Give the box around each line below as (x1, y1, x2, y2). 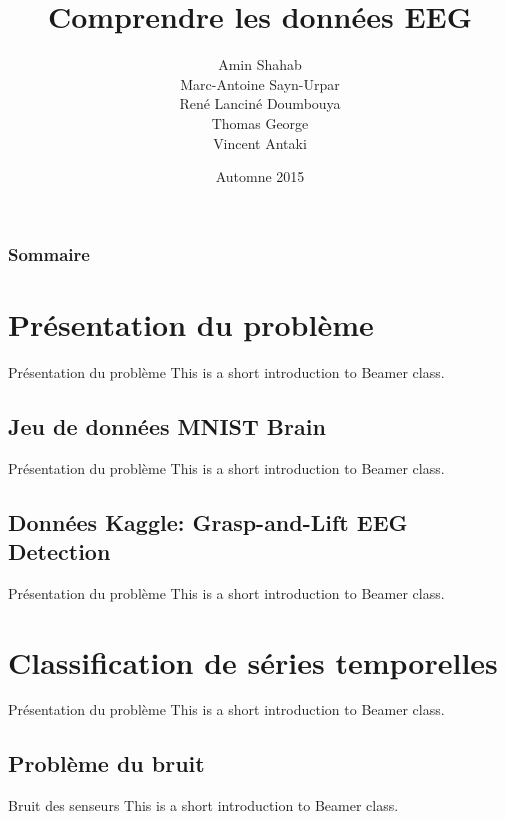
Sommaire (8, 241, 90, 266)
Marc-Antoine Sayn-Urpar (180, 73, 340, 94)
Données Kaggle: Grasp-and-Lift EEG (8, 506, 408, 537)
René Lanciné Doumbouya (179, 93, 341, 114)
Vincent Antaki (213, 132, 307, 153)
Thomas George (211, 112, 309, 133)
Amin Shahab (218, 54, 302, 75)
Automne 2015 (215, 166, 305, 187)
